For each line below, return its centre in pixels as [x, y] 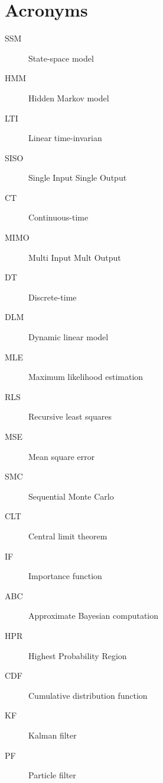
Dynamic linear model [69, 337]
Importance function [65, 576]
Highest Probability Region [78, 655]
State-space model [61, 58]
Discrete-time [53, 297]
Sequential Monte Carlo [71, 496]
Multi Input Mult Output [75, 257]
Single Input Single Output [78, 178]
